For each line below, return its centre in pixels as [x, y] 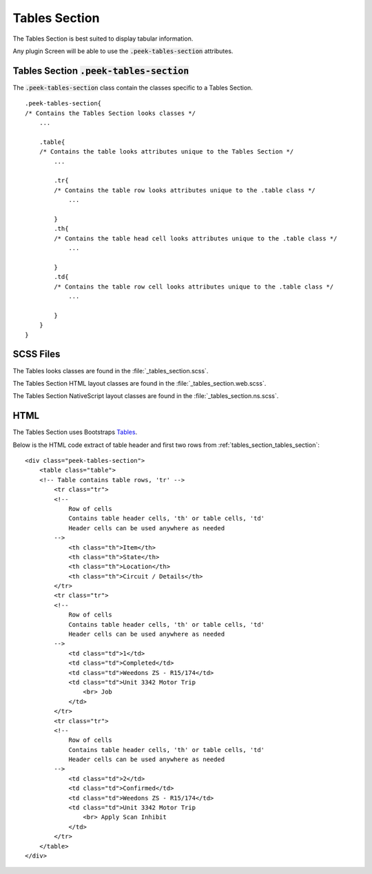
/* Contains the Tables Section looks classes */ [111, 113]
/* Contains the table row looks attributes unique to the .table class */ [185, 190]
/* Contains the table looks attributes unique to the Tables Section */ [166, 152]
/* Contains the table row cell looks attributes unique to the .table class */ [194, 287]
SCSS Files [37, 354]
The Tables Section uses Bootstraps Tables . [75, 432]
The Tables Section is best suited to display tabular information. [103, 39]
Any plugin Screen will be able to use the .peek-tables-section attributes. [123, 51]
